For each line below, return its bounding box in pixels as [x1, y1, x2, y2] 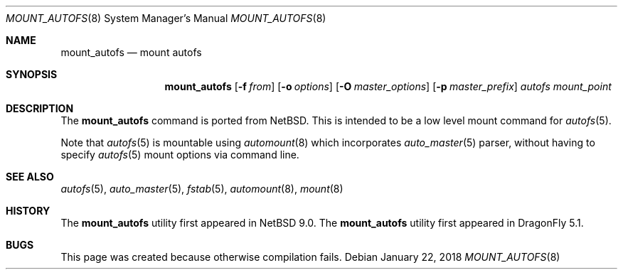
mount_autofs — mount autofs [60, 46, 202, 58]
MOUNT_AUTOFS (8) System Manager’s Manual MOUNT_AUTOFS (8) [6, 12, 326, 24]
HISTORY [6, 205, 50, 217]
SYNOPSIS [6, 68, 58, 80]
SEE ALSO [6, 171, 54, 183]
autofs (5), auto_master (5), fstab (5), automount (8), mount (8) [60, 183, 344, 195]
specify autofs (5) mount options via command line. [60, 149, 299, 161]
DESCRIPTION [6, 102, 74, 114]
